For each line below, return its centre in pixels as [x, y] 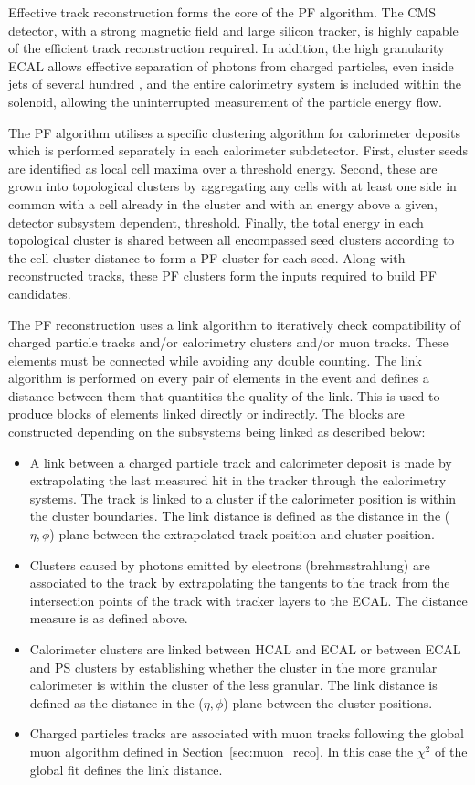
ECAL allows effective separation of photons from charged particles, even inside [231, 65]
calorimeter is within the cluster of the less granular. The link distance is [233, 685]
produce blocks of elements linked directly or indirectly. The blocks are [206, 414]
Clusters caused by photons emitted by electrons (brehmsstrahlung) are [230, 564]
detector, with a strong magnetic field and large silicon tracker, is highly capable [233, 30]
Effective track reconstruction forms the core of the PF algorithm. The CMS [222, 12]
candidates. [40, 293]
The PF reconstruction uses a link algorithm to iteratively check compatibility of [235, 324]
